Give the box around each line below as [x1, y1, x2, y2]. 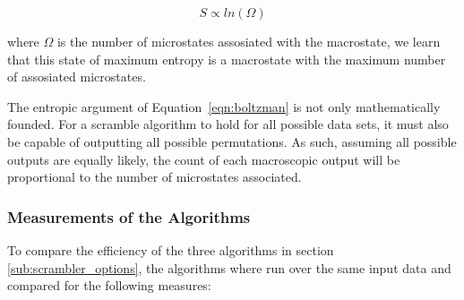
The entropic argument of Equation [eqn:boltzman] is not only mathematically [7, 97, 441, 116]
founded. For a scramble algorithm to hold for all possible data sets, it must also [7, 115, 449, 133]
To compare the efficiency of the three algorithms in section [7, 240, 334, 259]
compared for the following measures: [7, 276, 211, 295]
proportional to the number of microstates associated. [7, 167, 302, 186]
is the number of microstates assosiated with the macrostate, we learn [56, 32, 441, 50]
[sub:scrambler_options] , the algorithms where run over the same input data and [7, 258, 451, 277]
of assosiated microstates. [7, 67, 146, 86]
